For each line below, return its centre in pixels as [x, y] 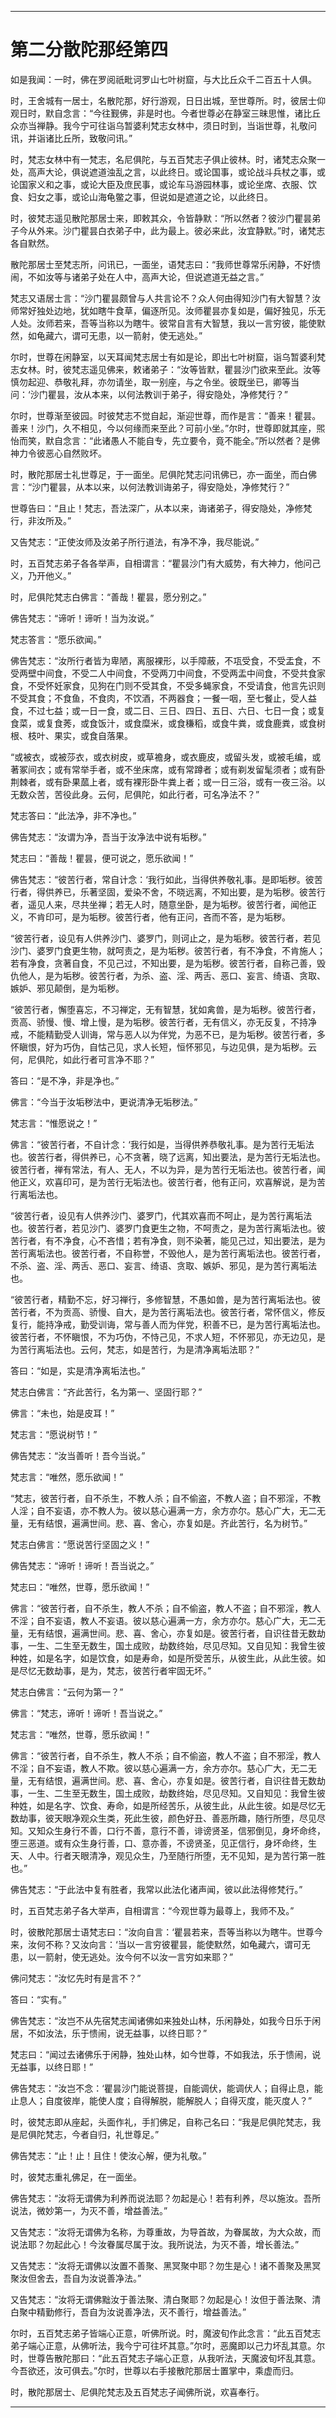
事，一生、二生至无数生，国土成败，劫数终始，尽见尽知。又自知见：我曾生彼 [168, 1793]
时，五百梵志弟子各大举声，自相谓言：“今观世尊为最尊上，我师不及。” [152, 1910]
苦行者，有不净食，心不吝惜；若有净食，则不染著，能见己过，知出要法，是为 [168, 1240]
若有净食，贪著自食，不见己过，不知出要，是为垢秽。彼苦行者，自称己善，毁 [168, 963]
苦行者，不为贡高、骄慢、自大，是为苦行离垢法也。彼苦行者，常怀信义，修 [163, 1312]
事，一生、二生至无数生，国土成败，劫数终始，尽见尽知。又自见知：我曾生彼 [168, 1645]
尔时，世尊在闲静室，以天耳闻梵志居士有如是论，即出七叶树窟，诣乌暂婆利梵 [168, 357]
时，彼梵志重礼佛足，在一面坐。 [76, 2177]
